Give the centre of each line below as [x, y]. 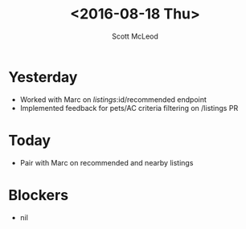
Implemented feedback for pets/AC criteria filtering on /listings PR [129, 108]
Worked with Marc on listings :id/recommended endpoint [113, 99]
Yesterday [43, 77]
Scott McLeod [135, 36]
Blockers [39, 195]
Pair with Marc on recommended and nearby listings [107, 162]
